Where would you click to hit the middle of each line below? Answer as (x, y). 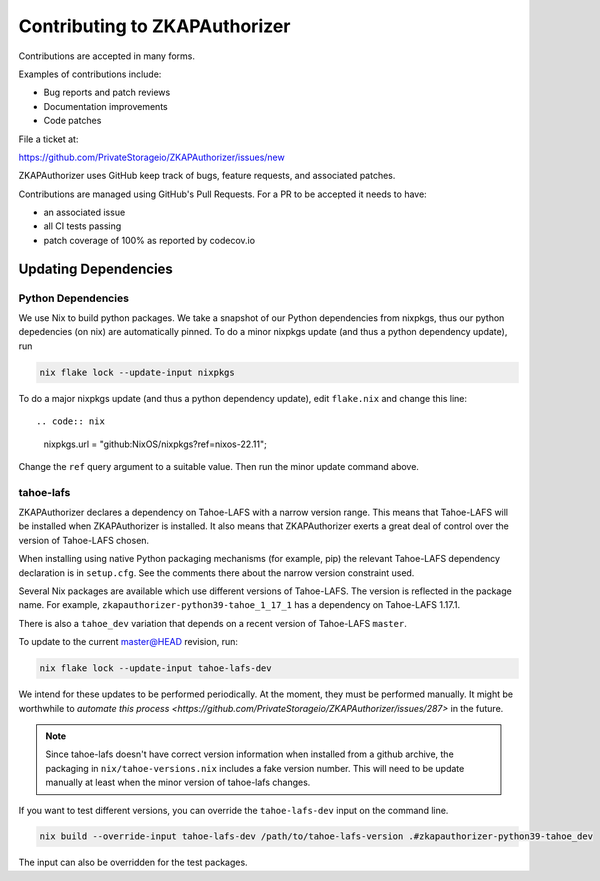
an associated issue (84, 212)
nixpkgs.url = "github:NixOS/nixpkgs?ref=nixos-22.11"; (155, 444)
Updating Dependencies (96, 268)
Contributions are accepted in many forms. (106, 56)
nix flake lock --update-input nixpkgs (137, 372)
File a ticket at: (48, 139)
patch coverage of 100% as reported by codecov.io (149, 240)
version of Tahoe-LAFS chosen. (84, 540)
